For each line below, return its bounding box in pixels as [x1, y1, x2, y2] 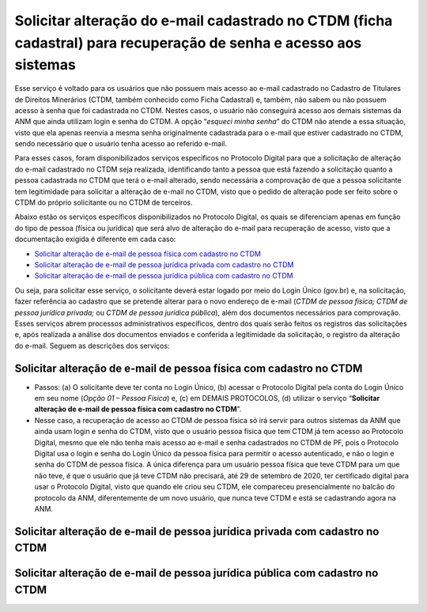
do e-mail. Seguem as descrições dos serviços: [14, 341, 170, 350]
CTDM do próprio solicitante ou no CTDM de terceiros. [14, 198, 193, 207]
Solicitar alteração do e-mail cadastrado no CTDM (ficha [14, 12, 393, 29]
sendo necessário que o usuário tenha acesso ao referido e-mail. [14, 139, 227, 149]
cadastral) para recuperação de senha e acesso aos [14, 34, 362, 51]
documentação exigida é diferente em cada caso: [14, 234, 176, 244]
